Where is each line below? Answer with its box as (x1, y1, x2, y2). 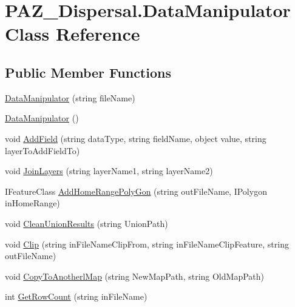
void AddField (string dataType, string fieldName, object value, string (5, 132, 266, 144)
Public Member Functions (5, 62, 171, 81)
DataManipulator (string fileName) (5, 91, 135, 104)
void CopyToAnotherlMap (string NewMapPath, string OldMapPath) (5, 269, 264, 282)
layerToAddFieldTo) (5, 144, 80, 157)
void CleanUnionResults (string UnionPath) (5, 217, 168, 229)
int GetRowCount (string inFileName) (5, 290, 147, 303)
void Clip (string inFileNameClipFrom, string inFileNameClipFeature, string (5, 237, 289, 250)
